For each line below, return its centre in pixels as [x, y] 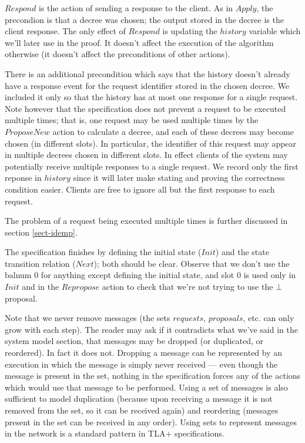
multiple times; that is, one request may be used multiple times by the [132, 120]
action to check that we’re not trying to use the [187, 287]
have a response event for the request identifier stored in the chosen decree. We [147, 85]
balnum [18, 275]
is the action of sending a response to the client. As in [136, 8]
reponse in [23, 178]
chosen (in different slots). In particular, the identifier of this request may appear [151, 143]
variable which [275, 31]
